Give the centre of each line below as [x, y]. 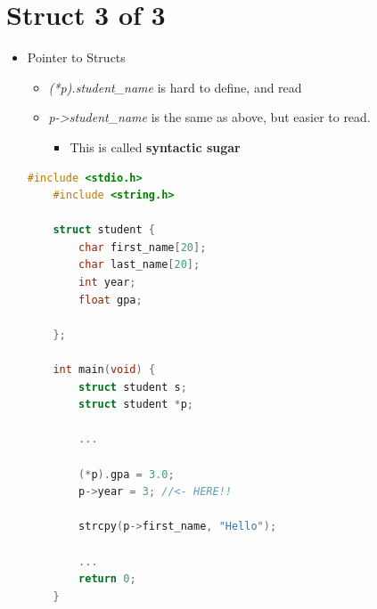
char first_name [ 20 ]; [143, 247]
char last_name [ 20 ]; [139, 265]
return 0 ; [107, 579]
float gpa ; [111, 300]
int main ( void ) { [104, 370]
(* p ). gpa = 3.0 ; [127, 474]
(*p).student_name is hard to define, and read [175, 87]
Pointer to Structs [76, 57]
